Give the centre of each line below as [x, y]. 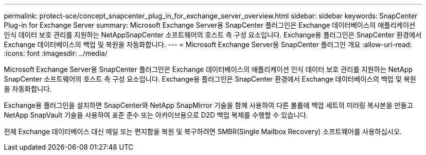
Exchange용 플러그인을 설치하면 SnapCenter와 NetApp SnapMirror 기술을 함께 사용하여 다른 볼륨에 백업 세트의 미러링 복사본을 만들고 [209, 105]
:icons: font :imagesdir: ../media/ [56, 53]
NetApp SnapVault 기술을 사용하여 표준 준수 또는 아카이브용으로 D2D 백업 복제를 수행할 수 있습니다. [156, 115]
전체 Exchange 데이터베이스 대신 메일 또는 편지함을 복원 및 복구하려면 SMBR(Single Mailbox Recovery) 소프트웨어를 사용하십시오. [203, 131]
